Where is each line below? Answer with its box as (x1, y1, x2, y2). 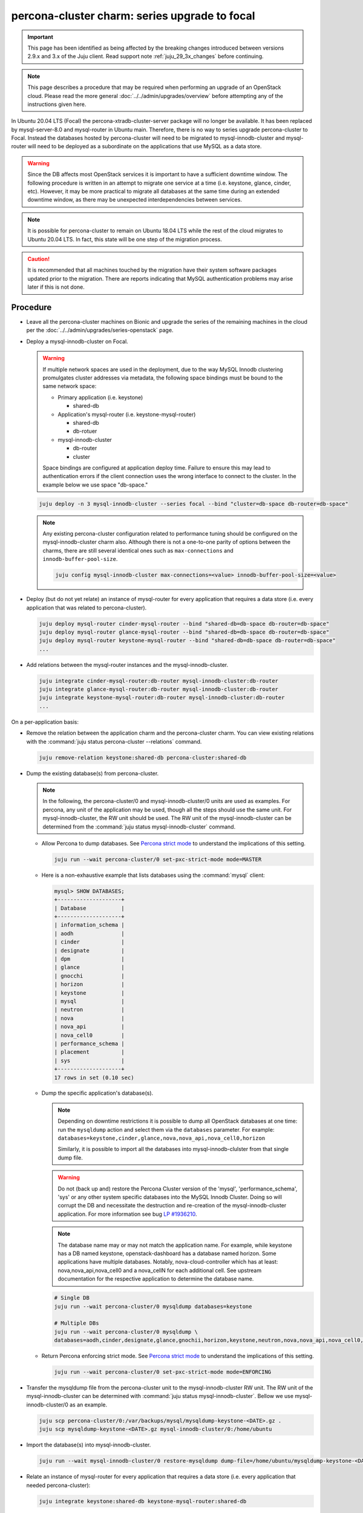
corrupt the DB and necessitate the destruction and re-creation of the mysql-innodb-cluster (57, 1202, 287, 1209)
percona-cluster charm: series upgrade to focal (11, 9, 255, 22)
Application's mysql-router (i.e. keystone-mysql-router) (57, 410, 196, 418)
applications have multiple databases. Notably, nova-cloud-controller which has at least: (57, 1258, 278, 1265)
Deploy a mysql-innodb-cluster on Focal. (26, 338, 128, 345)
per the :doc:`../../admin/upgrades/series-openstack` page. (26, 327, 174, 334)
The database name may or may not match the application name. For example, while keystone (57, 1241, 293, 1249)
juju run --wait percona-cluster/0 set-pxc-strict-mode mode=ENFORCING (54, 1368, 272, 1376)
